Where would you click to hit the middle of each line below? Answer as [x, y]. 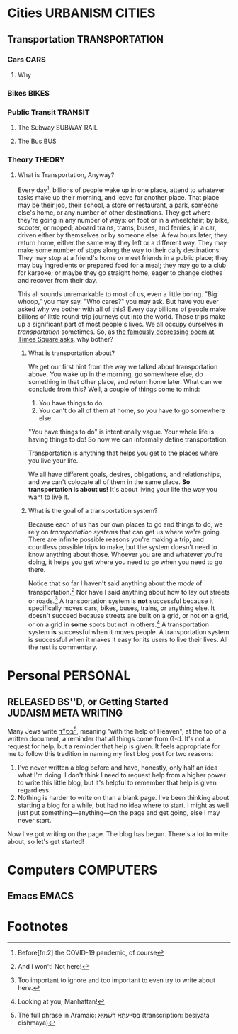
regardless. [34, 790]
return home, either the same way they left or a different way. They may [122, 243]
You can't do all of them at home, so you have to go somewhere [132, 411]
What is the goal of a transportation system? [93, 511]
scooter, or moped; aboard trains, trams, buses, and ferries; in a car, [117, 227]
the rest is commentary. [63, 647]
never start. [34, 820]
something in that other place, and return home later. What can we [125, 382]
